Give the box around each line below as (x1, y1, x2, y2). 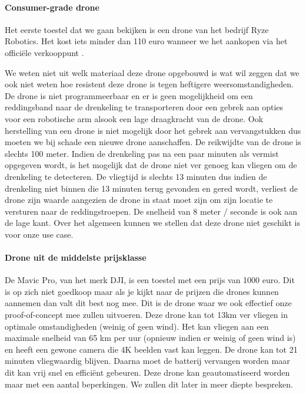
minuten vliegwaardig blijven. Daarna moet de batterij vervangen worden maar (5, 354, 290, 367)
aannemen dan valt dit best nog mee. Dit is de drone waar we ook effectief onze (5, 297, 292, 309)
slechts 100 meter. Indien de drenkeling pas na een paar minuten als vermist (5, 147, 279, 159)
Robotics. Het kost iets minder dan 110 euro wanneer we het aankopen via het (5, 35, 288, 47)
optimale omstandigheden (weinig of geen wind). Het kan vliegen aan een (5, 320, 269, 332)
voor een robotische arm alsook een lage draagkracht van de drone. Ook (5, 112, 264, 124)
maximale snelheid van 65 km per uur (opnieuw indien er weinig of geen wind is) (5, 331, 296, 344)
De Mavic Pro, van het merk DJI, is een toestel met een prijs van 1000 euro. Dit (5, 274, 295, 286)
